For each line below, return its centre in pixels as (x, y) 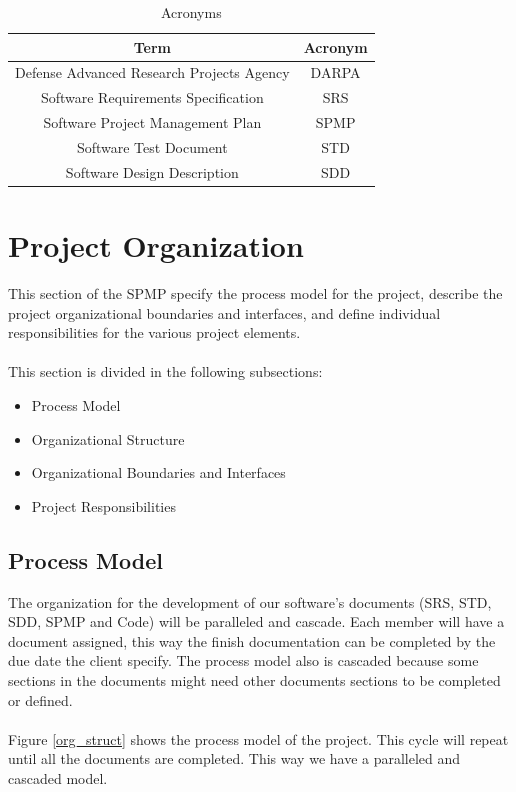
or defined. (40, 699)
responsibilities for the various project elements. (154, 332)
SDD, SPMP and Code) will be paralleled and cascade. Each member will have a (256, 621)
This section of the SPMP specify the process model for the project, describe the (255, 293)
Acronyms (191, 12)
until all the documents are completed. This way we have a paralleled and (234, 758)
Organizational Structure (108, 438)
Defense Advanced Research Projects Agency (152, 72)
